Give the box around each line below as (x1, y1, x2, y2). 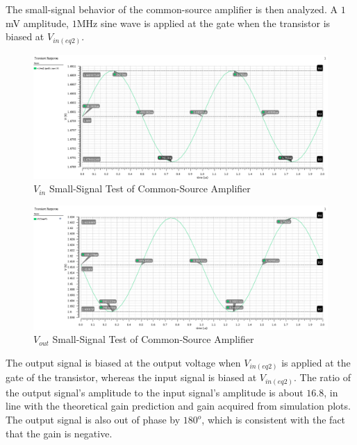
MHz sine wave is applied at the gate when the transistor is (76, 15, 331, 30)
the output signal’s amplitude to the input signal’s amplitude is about (6, 385, 304, 399)
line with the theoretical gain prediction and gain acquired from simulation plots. (6, 398, 351, 413)
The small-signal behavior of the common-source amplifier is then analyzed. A (6, 2, 338, 16)
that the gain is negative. (6, 426, 113, 440)
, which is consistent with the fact (201, 412, 346, 427)
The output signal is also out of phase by (6, 412, 181, 427)
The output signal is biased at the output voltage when (6, 355, 241, 369)
